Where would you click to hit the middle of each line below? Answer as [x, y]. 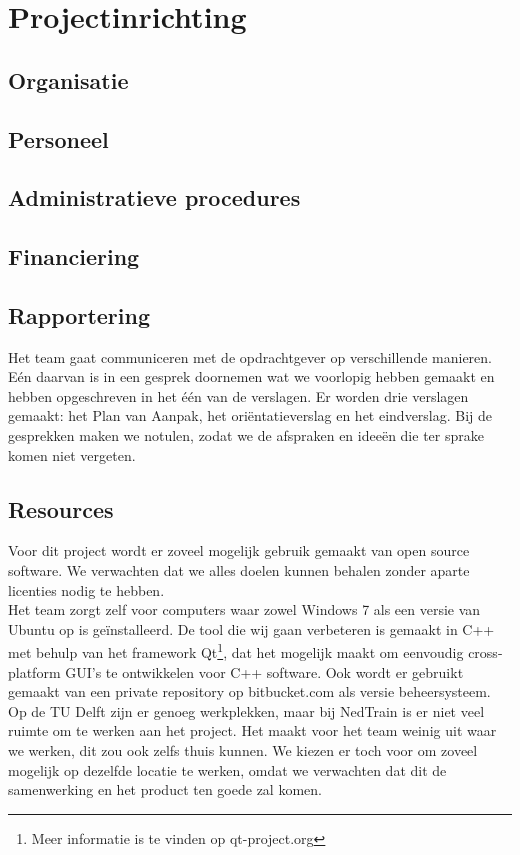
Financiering [74, 256]
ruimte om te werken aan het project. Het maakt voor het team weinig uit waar [252, 730]
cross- [485, 652]
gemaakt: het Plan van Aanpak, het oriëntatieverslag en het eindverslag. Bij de [250, 415]
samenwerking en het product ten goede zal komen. [165, 789]
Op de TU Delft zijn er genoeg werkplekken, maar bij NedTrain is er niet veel [246, 710]
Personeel [58, 138]
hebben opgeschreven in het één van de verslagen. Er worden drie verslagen [238, 395]
